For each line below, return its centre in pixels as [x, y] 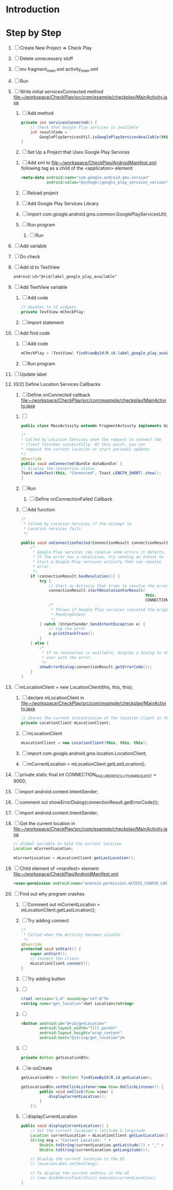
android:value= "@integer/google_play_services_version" [107, 183]
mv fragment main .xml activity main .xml [59, 69]
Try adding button [46, 979]
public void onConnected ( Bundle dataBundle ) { [72, 464]
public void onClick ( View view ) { [76, 1092]
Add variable [33, 246]
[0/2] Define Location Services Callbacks [57, 384]
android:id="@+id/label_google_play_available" [65, 277]
